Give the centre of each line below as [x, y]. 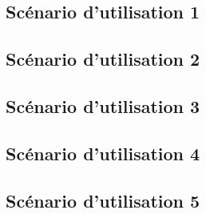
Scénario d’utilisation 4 [103, 153]
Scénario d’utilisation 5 [103, 200]
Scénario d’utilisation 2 [103, 59]
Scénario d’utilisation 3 [103, 105]
